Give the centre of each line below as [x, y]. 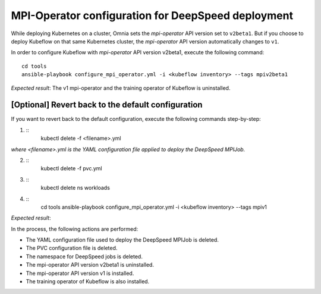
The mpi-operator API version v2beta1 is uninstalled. [90, 265]
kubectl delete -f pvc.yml [71, 168]
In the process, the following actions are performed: [75, 229]
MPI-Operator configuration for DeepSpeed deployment [152, 15]
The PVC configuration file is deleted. [72, 248]
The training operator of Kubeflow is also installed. [88, 282]
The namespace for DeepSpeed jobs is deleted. [84, 257]
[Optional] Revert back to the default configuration [107, 105]
